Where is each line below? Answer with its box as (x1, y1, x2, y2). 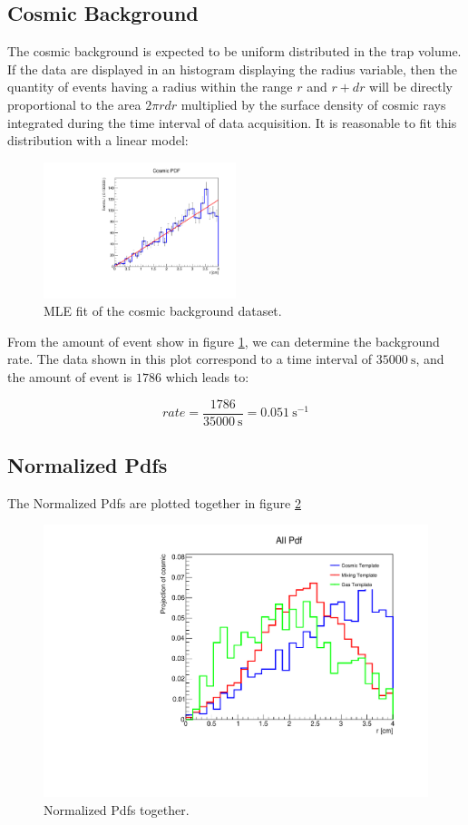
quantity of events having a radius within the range (7, 77, 293, 96)
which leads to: (165, 367, 249, 386)
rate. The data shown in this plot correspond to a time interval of (7, 349, 373, 368)
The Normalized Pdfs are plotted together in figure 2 (7, 493, 301, 512)
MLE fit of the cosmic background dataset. (44, 301, 282, 320)
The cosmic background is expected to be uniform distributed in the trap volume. (7, 42, 462, 61)
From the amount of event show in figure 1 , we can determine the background (7, 331, 440, 350)
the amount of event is (7, 367, 132, 386)
